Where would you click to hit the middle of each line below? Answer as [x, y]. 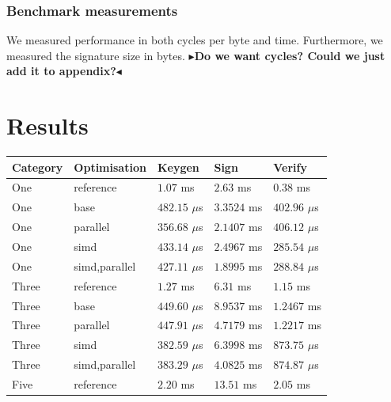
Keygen [178, 167]
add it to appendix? [61, 71]
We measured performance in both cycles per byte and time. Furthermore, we [195, 40]
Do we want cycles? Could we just [290, 55]
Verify [290, 167]
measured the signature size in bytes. [96, 55]
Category [38, 167]
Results [47, 125]
